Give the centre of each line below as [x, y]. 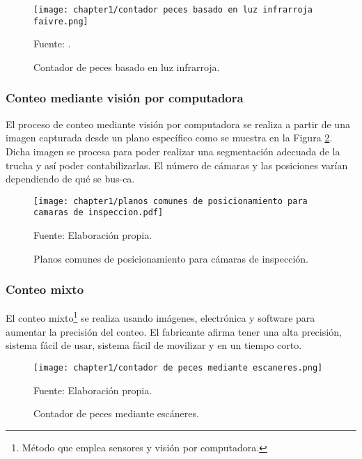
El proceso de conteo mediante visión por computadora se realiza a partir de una [178, 124]
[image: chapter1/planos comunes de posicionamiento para [171, 201]
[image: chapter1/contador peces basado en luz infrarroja [173, 10]
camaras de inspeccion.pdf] [99, 213]
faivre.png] [61, 21]
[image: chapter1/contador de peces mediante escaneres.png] [178, 367]
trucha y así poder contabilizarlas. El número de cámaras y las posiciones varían [177, 165]
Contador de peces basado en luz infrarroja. [127, 67]
